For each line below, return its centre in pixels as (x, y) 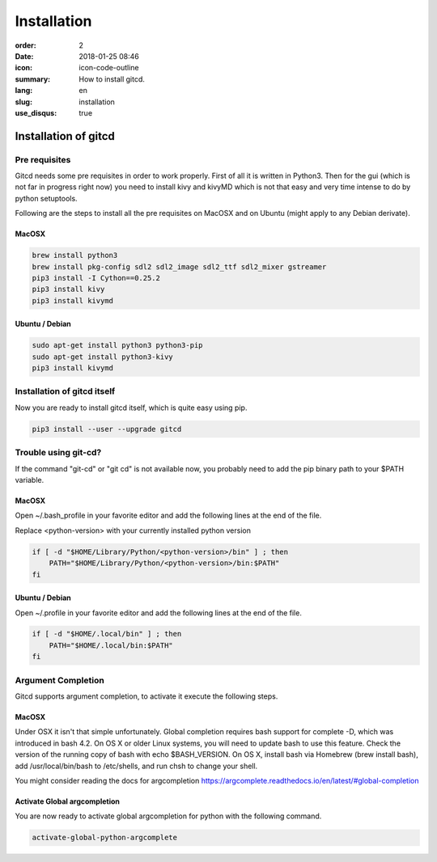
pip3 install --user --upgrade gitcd (107, 429)
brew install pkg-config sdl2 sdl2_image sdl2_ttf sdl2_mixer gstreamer (179, 266)
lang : (24, 91)
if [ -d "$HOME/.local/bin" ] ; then (107, 634)
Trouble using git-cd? (58, 453)
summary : (33, 79)
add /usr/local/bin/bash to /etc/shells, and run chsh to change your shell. (136, 766)
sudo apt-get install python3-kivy (102, 357)
